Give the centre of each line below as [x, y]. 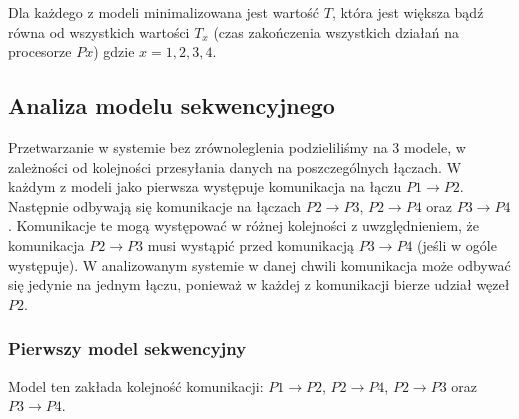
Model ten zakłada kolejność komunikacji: [136, 385]
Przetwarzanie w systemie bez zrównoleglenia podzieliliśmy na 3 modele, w [237, 146]
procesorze [40, 51]
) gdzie [114, 51]
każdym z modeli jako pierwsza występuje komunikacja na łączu [205, 186]
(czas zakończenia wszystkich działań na [336, 31]
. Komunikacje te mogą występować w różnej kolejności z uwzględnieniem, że [244, 225]
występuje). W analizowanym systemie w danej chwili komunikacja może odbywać [259, 264]
